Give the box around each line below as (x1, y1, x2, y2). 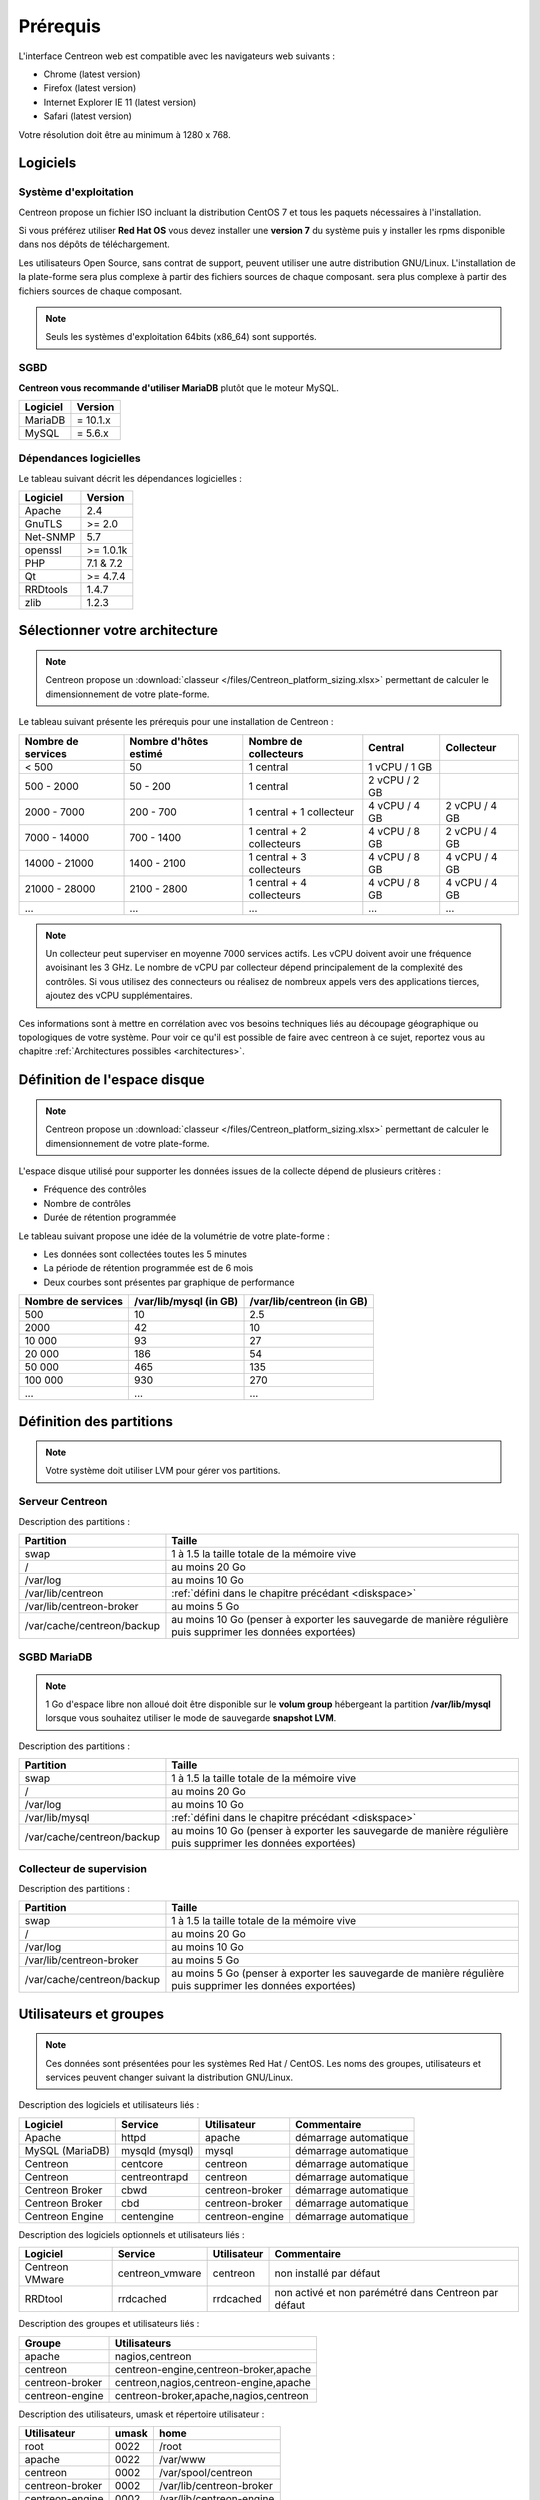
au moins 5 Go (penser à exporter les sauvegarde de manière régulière (171, 1966, 505, 1980)
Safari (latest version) (43, 110, 132, 122)
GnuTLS (24, 517, 63, 531)
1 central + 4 (248, 875, 307, 889)
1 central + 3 (248, 850, 307, 864)
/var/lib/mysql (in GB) (133, 1295, 239, 1309)
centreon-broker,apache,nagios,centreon (115, 2388, 309, 2402)
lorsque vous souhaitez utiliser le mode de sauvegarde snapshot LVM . (45, 1712, 337, 1724)
